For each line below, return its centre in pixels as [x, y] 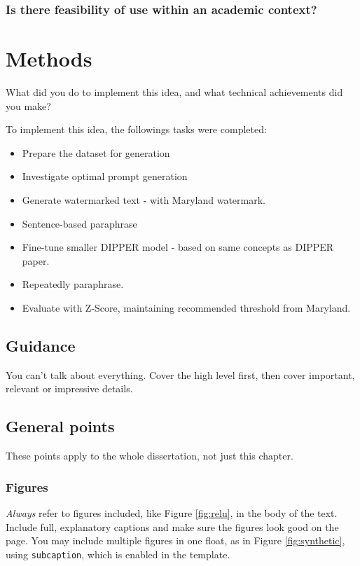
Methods [49, 58]
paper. [36, 260]
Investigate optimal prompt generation [105, 176]
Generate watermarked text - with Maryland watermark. [144, 199]
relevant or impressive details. [69, 388]
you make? [28, 105]
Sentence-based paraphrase [79, 223]
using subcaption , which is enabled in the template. [118, 554]
